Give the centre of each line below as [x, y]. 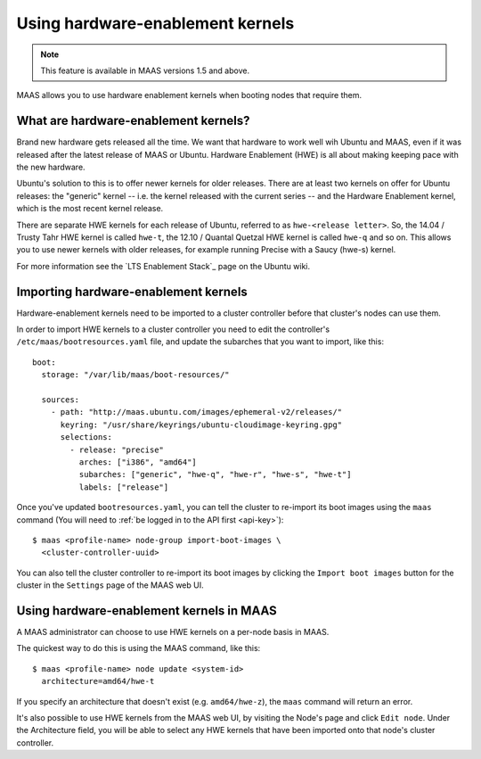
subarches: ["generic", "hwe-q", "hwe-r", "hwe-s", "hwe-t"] [215, 474]
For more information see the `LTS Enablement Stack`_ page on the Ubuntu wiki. [163, 266]
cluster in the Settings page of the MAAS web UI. [110, 585]
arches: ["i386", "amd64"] [138, 462]
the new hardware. [51, 167]
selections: [86, 437]
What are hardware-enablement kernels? [133, 121]
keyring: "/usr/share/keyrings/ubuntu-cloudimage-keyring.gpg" [201, 425]
